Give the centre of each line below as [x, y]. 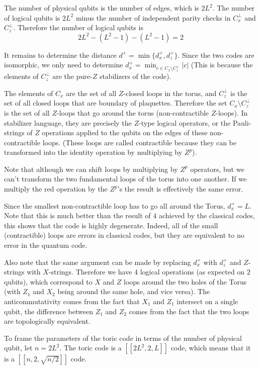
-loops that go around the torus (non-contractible [133, 112]
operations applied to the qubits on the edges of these [125, 132]
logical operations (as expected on [192, 272]
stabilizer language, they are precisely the [68, 122]
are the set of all [91, 93]
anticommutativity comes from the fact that [72, 301]
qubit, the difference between [49, 311]
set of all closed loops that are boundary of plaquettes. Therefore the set [116, 103]
